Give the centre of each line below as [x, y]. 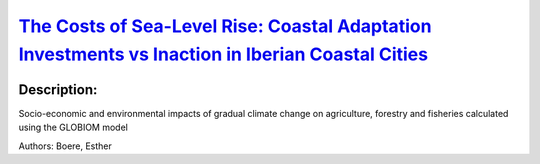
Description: [58, 89]
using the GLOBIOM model [73, 127]
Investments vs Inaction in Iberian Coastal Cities [223, 54]
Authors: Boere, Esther [65, 146]
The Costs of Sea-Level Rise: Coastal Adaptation [225, 26]
